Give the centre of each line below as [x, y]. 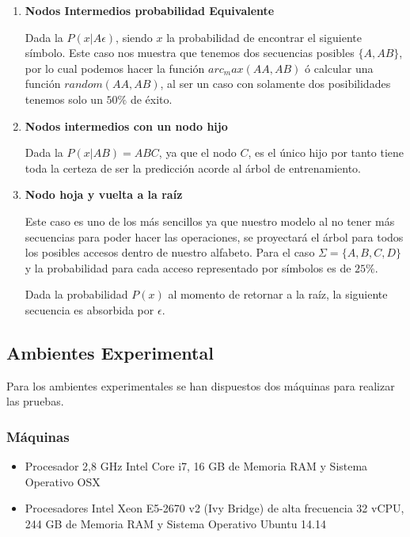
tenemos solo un [64, 99]
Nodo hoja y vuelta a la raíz [104, 194]
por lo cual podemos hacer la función [115, 68]
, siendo [134, 37]
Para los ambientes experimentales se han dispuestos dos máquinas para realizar [201, 385]
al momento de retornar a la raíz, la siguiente [278, 294]
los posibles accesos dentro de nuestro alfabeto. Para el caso [170, 252]
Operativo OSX [63, 481]
